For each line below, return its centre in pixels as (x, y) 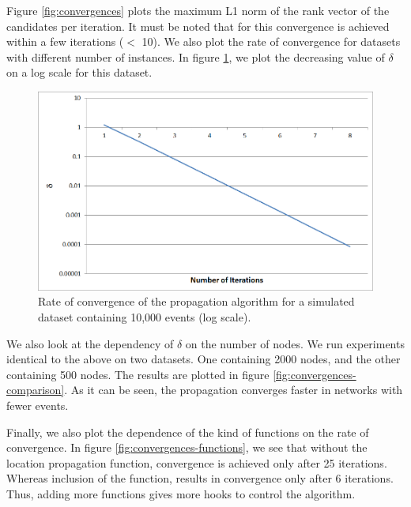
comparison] (36, 390)
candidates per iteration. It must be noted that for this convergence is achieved (198, 26)
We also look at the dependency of (90, 343)
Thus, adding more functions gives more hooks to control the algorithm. (181, 494)
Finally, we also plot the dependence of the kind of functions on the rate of (188, 432)
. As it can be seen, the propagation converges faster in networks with (234, 390)
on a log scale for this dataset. (79, 72)
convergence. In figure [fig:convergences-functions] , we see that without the (187, 447)
